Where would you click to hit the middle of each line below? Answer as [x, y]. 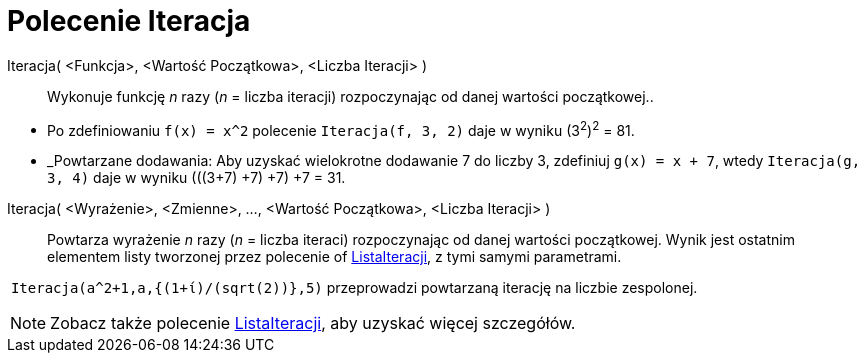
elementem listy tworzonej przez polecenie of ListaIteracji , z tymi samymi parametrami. [334, 257]
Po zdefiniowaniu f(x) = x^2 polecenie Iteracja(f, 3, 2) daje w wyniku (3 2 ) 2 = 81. [341, 128]
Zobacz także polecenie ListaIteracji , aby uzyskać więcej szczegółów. [313, 323]
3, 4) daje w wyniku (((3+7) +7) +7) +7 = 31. [196, 178]
